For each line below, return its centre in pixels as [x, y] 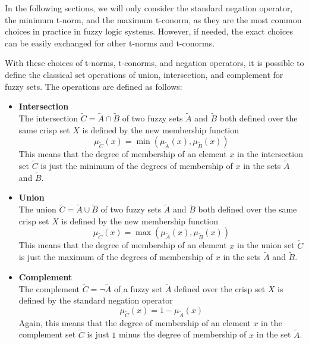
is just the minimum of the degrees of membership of [137, 165]
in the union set [266, 245]
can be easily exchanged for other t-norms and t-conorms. [110, 43]
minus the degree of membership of [182, 334]
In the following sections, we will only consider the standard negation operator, [149, 8]
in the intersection [270, 154]
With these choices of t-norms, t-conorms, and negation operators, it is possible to [154, 63]
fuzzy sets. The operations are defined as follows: [94, 86]
